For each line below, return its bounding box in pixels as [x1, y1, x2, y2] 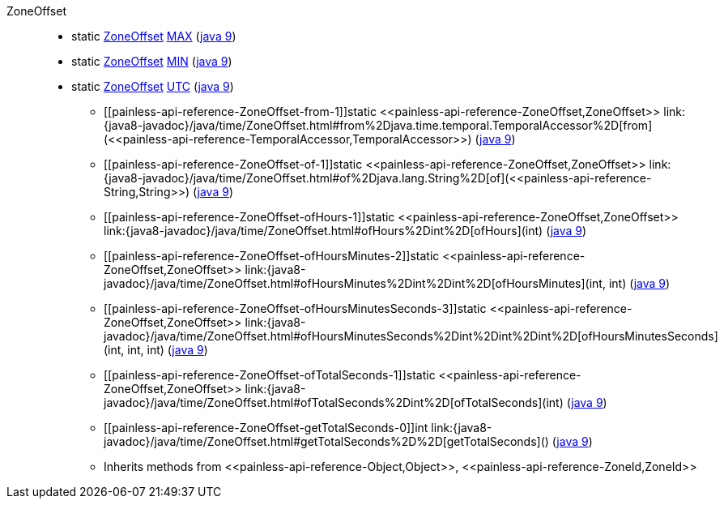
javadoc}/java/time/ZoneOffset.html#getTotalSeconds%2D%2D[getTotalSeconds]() [104, 434, 549, 448]
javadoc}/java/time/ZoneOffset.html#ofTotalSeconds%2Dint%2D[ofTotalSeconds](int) [104, 396, 564, 409]
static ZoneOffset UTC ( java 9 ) [71, 79, 234, 93]
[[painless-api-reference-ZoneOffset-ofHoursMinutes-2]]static [104, 249, 440, 263]
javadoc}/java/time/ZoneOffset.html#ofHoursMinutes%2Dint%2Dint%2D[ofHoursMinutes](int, [104, 276, 606, 290]
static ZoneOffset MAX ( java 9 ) [71, 29, 236, 43]
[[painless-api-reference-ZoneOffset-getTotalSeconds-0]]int [104, 421, 428, 434]
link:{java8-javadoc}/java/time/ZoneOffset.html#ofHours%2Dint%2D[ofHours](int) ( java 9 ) [104, 224, 587, 238]
